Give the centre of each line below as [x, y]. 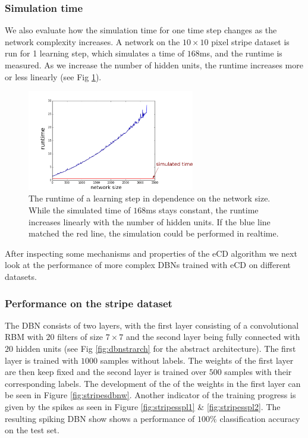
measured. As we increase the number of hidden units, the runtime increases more [154, 65]
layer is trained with [42, 360]
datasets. [21, 276]
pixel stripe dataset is [250, 41]
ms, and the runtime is [241, 53]
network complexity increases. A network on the [92, 41]
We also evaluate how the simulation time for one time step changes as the [141, 30]
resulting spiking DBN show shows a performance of [100, 418]
